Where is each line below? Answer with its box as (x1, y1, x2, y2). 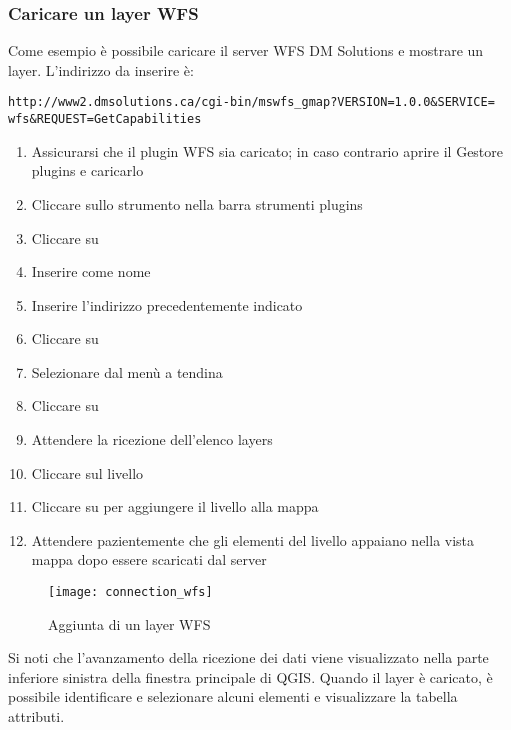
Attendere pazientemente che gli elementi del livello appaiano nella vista (31, 529, 475, 550)
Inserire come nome (31, 261, 151, 282)
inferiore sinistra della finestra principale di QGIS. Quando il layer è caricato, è (8, 666, 493, 687)
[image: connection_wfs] (48, 585, 213, 600)
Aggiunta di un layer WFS (48, 613, 211, 634)
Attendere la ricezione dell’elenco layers (31, 429, 273, 450)
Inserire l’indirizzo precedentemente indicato (31, 294, 303, 315)
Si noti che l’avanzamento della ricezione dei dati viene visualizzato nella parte (8, 647, 489, 668)
